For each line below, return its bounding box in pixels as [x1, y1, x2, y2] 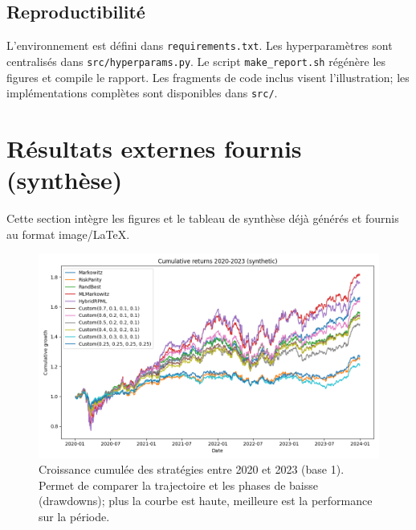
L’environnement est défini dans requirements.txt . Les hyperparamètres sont [6, 37, 393, 54]
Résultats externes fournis [6, 131, 302, 164]
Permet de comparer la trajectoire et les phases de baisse [39, 476, 318, 493]
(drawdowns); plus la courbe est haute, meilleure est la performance [39, 492, 373, 509]
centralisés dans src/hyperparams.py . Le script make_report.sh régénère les [6, 52, 386, 69]
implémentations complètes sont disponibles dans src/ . [6, 84, 278, 101]
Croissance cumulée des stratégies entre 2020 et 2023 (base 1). [39, 461, 345, 478]
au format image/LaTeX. [6, 225, 130, 242]
